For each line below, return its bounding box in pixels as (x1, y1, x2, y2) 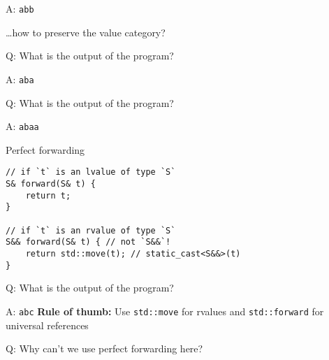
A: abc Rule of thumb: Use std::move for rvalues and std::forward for (6, 303, 324, 318)
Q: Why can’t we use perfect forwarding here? (6, 341, 203, 356)
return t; (25, 190, 71, 201)
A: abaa (6, 119, 39, 134)
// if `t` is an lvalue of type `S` (6, 167, 176, 178)
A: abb (6, 1, 34, 15)
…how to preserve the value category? (6, 24, 166, 39)
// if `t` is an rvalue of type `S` (6, 225, 176, 236)
